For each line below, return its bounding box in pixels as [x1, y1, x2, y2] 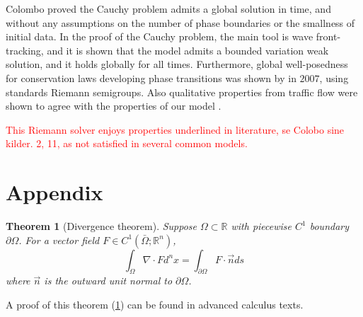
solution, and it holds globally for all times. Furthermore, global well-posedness [6, 57, 348, 71]
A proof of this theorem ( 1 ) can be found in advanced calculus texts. [6, 297, 304, 312]
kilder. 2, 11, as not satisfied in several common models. [6, 136, 248, 151]
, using [319, 70, 349, 85]
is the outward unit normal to [44, 273, 173, 288]
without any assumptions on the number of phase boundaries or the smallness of [6, 15, 355, 30]
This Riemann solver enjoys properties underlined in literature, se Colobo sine [6, 122, 345, 137]
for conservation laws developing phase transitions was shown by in [6, 70, 296, 85]
